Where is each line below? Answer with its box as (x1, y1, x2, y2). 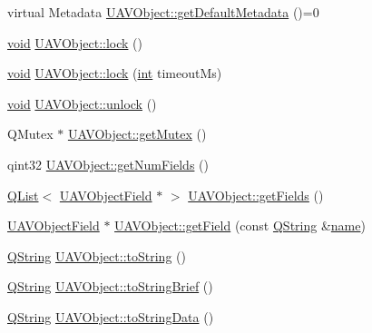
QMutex (7, 124, 54, 143)
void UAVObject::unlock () (7, 93, 157, 113)
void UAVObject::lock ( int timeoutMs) (7, 64, 222, 83)
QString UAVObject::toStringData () (7, 307, 214, 326)
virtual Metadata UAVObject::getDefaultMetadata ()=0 (7, 3, 319, 21)
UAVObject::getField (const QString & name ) (114, 216, 366, 235)
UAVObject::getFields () (188, 185, 324, 204)
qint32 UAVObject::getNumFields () (7, 154, 209, 173)
